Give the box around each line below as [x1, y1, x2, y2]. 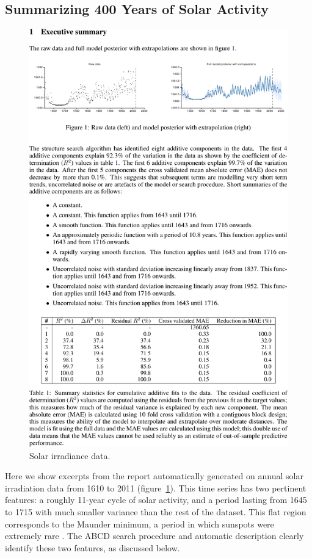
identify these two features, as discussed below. [5, 541, 180, 554]
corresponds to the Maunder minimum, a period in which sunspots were [5, 517, 274, 530]
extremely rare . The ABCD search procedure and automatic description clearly [5, 529, 304, 542]
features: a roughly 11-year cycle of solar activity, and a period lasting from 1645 [5, 493, 307, 506]
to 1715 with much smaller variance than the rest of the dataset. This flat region [5, 505, 307, 518]
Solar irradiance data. [29, 449, 111, 462]
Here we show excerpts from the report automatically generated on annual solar [5, 469, 303, 482]
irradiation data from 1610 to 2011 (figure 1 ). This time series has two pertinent [5, 481, 307, 494]
